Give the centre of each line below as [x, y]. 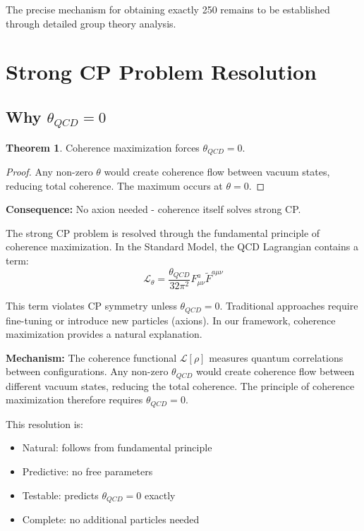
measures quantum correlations [276, 357]
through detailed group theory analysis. [91, 23]
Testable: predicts [60, 495]
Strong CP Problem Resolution [162, 72]
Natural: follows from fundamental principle [117, 447]
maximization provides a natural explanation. [104, 334]
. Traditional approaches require [289, 306]
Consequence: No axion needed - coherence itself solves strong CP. [153, 209]
